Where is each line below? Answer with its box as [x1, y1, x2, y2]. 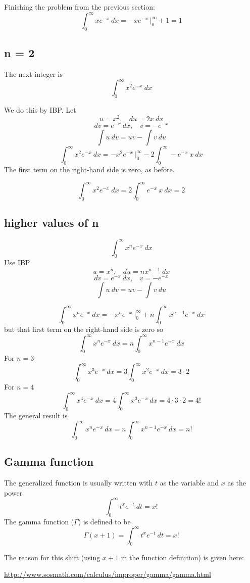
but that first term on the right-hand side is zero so [4, 324, 164, 334]
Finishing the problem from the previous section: [4, 2, 155, 12]
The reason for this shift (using [4, 552, 101, 562]
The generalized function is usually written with [4, 477, 153, 488]
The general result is [4, 410, 68, 421]
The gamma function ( [4, 516, 74, 526]
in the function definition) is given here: [121, 552, 244, 562]
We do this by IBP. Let [4, 104, 76, 115]
